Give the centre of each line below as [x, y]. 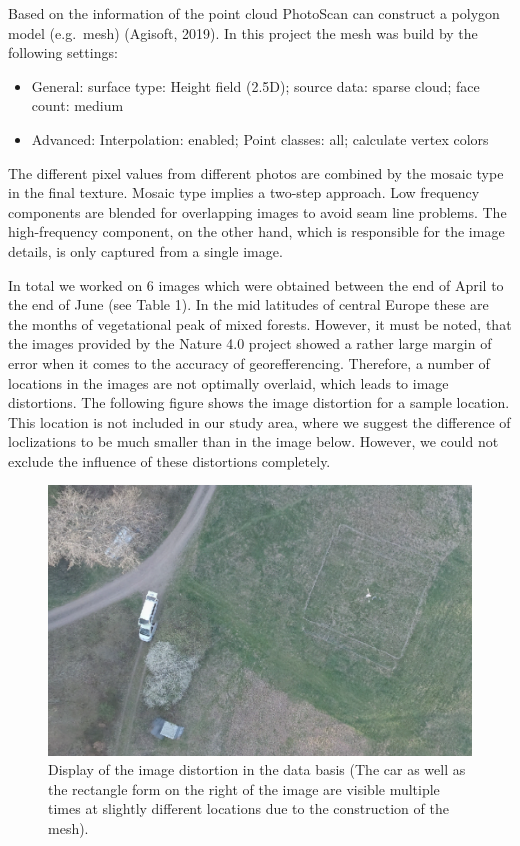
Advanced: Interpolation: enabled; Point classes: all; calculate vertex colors [260, 138]
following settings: [63, 52]
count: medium [77, 105]
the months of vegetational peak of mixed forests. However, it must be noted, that [260, 323]
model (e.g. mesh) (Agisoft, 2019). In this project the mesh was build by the [243, 32]
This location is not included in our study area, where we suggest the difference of [259, 421]
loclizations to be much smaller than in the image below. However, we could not [253, 441]
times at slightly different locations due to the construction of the [248, 808]
